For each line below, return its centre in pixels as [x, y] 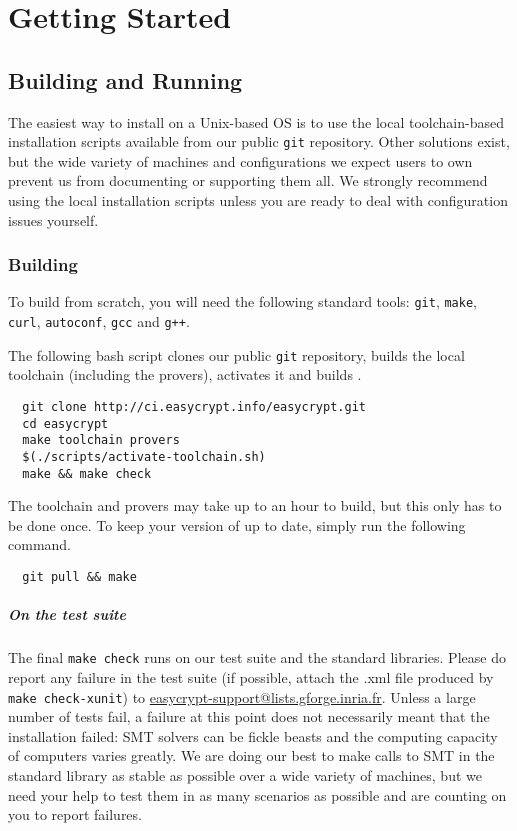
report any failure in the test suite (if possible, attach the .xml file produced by [251, 676]
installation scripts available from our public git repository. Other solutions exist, [259, 141]
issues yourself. [53, 219]
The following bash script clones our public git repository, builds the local [236, 354]
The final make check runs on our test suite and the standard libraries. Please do [257, 657]
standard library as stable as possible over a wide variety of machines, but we [245, 774]
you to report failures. [75, 814]
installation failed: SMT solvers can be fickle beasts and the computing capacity [253, 735]
